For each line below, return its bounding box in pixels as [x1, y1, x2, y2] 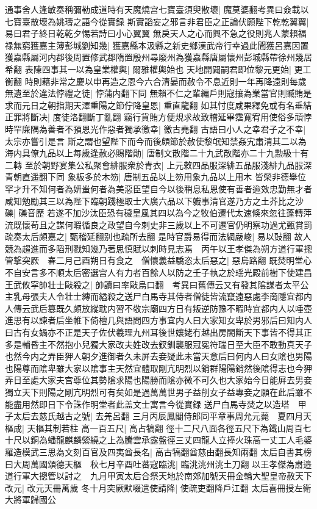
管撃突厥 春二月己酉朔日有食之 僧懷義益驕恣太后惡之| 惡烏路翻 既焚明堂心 [5, 254, 312, 267]
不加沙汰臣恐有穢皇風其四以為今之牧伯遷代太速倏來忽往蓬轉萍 [64, 206, 312, 219]
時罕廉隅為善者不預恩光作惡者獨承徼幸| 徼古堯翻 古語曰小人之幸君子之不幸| [5, 122, 306, 135]
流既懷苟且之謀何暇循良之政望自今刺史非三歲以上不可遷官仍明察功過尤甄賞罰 [5, 218, 312, 231]
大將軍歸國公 [5, 493, 56, 506]
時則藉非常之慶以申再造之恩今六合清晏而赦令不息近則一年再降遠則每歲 [24, 74, 307, 87]
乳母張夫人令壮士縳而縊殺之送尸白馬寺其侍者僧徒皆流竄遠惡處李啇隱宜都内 [13, 290, 312, 303]
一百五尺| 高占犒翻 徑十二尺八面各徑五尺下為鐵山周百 [90, 421, 303, 434]
